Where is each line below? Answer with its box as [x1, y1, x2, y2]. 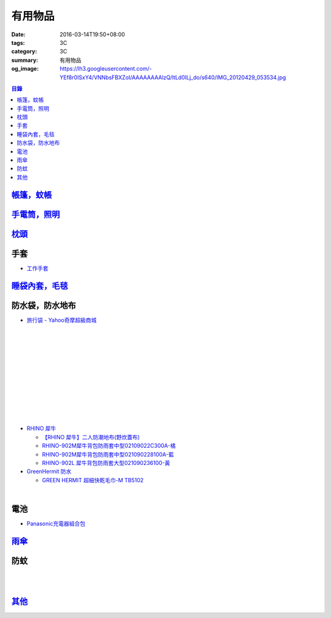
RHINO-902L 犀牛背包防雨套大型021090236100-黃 [42, 459, 170, 466]
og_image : [11, 65, 39, 72]
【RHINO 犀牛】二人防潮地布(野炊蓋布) [42, 433, 140, 440]
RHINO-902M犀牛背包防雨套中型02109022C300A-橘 [42, 442, 176, 450]
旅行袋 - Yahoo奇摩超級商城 [26, 316, 97, 324]
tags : [11, 39, 25, 46]
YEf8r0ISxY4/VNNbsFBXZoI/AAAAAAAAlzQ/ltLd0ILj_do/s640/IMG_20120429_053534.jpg [59, 74, 286, 81]
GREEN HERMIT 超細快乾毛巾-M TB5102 [42, 476, 144, 483]
